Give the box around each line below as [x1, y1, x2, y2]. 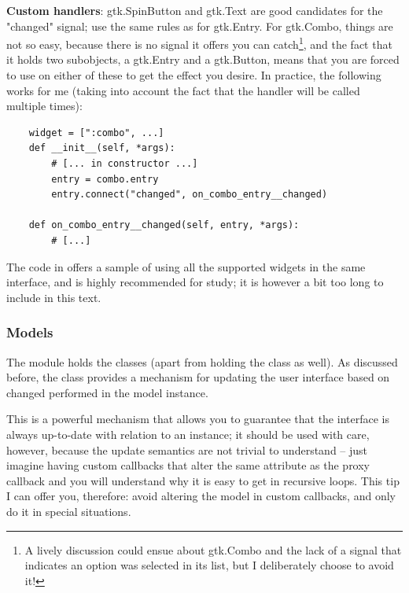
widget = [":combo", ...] [28, 127, 164, 138]
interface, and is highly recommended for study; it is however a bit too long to [6, 274, 384, 290]
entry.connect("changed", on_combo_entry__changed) [51, 189, 328, 201]
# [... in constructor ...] [51, 158, 198, 169]
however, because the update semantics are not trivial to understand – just [6, 441, 368, 458]
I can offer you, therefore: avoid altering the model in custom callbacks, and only [6, 488, 396, 504]
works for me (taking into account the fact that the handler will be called [6, 82, 360, 98]
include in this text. [6, 289, 101, 305]
